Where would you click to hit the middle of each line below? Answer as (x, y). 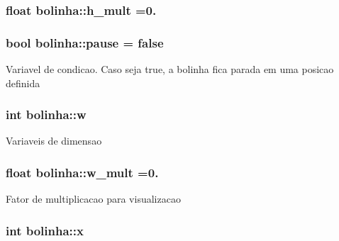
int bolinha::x (45, 230)
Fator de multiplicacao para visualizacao (93, 199)
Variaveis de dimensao (54, 141)
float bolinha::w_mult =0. (82, 172)
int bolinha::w (46, 114)
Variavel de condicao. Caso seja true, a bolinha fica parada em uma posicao (170, 69)
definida (23, 83)
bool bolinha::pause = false (85, 42)
